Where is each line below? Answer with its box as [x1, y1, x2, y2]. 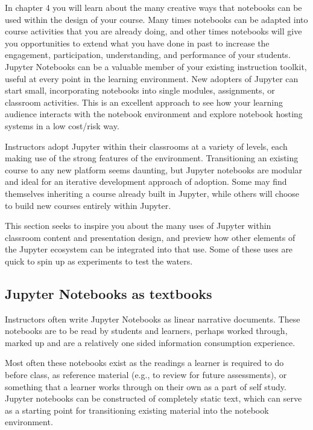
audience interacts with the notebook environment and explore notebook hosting [5, 107, 303, 120]
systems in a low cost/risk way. [5, 119, 119, 132]
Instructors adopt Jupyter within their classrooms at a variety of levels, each [5, 140, 288, 152]
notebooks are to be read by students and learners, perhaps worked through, [5, 324, 288, 337]
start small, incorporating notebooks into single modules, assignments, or [5, 84, 275, 97]
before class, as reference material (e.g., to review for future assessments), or [5, 368, 287, 381]
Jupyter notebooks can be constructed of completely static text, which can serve [5, 392, 302, 405]
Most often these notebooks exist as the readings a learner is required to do [5, 356, 284, 369]
